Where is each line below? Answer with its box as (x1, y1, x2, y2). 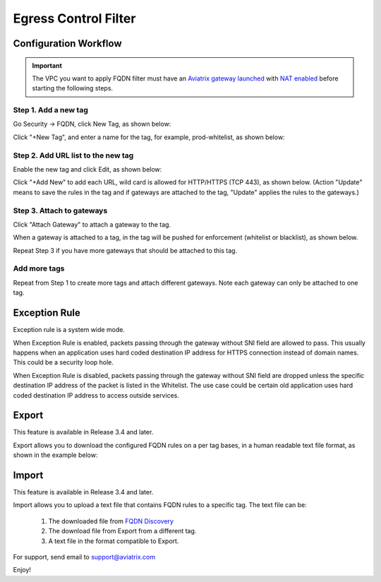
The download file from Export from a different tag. (48, 527, 197, 535)
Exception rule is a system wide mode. (13, 326, 126, 334)
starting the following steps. (32, 84, 113, 93)
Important (32, 61, 63, 70)
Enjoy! (13, 566, 32, 574)
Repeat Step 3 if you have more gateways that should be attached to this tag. (13, 246, 238, 254)
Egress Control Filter (13, 11, 136, 26)
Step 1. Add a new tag (13, 105, 88, 115)
